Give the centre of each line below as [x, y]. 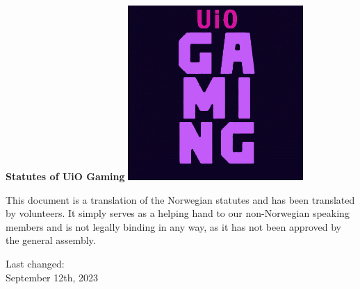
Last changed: [35, 263]
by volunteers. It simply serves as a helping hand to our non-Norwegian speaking [178, 213]
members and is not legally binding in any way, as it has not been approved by [174, 226]
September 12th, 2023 [52, 277]
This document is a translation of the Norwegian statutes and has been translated [180, 199]
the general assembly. [51, 240]
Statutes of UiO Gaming [65, 176]
